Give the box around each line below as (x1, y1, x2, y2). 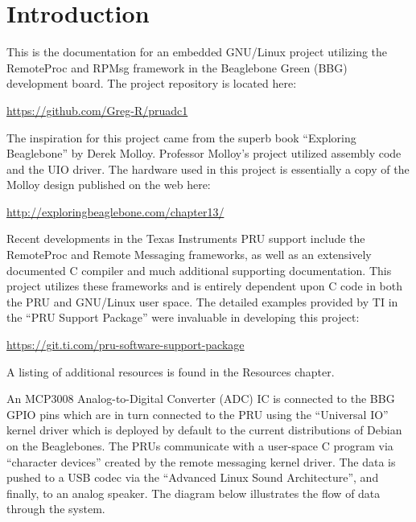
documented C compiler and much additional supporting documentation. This (6, 261, 392, 278)
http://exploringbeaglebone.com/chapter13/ (6, 203, 224, 220)
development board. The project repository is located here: (6, 75, 297, 92)
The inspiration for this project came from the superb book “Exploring (6, 129, 356, 146)
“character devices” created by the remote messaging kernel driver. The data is (6, 453, 396, 470)
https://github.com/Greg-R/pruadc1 (6, 101, 188, 118)
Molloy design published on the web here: (6, 176, 211, 193)
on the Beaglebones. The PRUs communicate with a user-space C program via (6, 438, 393, 454)
